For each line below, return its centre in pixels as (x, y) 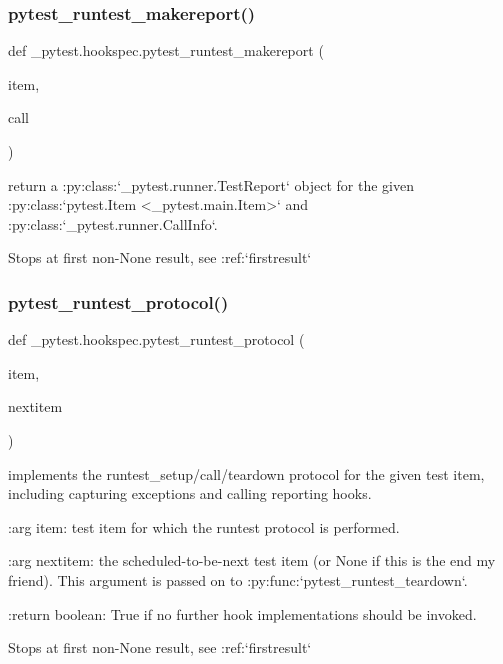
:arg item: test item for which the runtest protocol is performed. (204, 526)
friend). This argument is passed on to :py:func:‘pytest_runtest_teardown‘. (238, 579)
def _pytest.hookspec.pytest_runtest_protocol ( (156, 339)
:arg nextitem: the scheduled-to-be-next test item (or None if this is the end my (252, 560)
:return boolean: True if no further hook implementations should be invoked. (242, 613)
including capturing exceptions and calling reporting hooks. (190, 493)
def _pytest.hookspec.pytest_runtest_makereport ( (166, 50)
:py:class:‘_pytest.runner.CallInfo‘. (113, 223)
